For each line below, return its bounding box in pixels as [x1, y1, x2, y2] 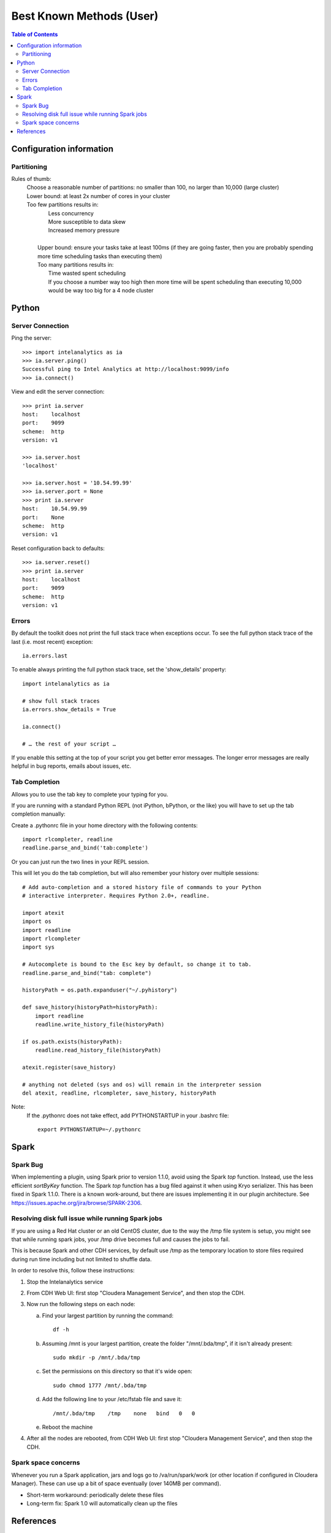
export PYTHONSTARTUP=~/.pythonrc [37, 1126, 141, 1133]
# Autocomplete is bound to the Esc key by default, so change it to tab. [22, 961, 252, 968]
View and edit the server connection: [11, 388, 105, 396]
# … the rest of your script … [22, 740, 116, 747]
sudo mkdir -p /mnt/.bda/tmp [53, 1354, 140, 1361]
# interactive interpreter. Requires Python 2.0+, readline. [22, 892, 210, 900]
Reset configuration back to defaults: [11, 545, 105, 552]
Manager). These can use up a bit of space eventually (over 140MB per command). [11, 1480, 221, 1487]
